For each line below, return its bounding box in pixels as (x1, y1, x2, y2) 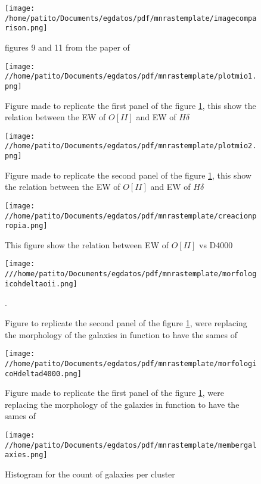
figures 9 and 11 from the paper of (5, 40, 130, 53)
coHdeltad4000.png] (5, 369, 82, 378)
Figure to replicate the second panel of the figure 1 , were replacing (5, 317, 247, 329)
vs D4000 (198, 238, 233, 251)
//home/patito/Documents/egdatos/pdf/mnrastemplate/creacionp (5, 211, 257, 220)
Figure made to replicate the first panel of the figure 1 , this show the (5, 99, 256, 111)
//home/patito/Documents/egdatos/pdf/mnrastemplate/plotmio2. (5, 142, 257, 151)
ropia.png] (5, 221, 48, 230)
